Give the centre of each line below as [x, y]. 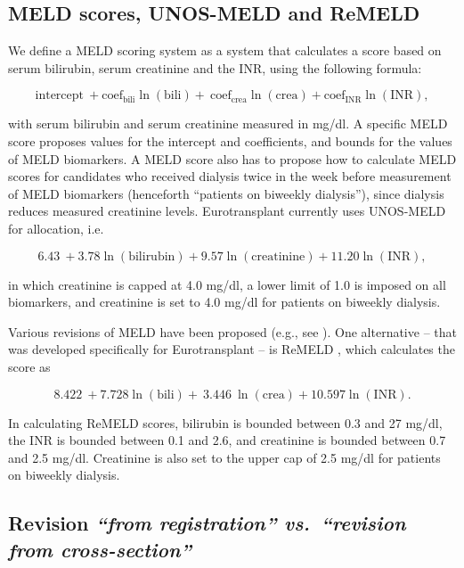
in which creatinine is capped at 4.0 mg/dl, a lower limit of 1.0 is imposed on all [227, 284]
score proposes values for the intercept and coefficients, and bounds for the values [230, 140]
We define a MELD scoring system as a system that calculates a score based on [225, 50]
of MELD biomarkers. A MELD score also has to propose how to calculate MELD [232, 158]
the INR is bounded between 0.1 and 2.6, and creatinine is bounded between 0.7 [227, 440]
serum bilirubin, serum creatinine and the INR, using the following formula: [215, 67]
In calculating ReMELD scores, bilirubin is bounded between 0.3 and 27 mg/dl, [225, 422]
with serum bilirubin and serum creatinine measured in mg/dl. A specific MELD [228, 123]
